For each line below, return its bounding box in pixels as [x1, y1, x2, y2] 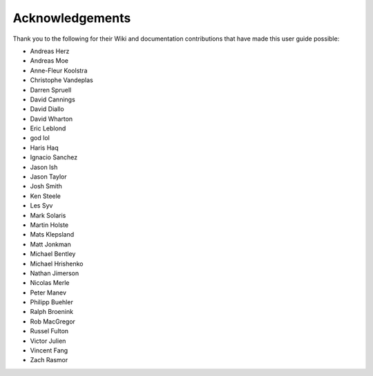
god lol [30, 134, 50, 142]
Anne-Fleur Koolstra [30, 66, 88, 75]
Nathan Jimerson [30, 269, 79, 277]
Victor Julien [30, 337, 66, 345]
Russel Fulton [30, 327, 69, 335]
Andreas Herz [30, 47, 70, 55]
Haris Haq [30, 144, 59, 152]
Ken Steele [30, 192, 61, 200]
